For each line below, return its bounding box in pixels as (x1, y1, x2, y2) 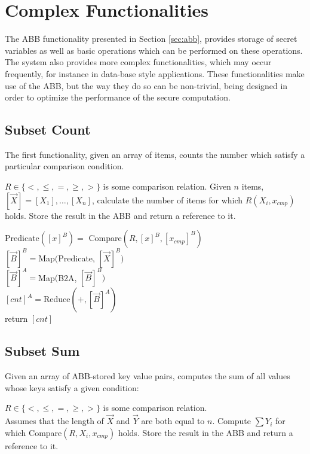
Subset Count (5, 120, 91, 139)
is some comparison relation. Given (103, 180, 231, 193)
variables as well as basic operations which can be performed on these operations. (5, 44, 303, 56)
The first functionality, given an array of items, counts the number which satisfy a (5, 148, 305, 160)
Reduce (43, 292, 70, 305)
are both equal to (141, 415, 205, 427)
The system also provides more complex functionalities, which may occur (5, 56, 272, 68)
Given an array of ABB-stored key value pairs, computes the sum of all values (5, 370, 290, 382)
